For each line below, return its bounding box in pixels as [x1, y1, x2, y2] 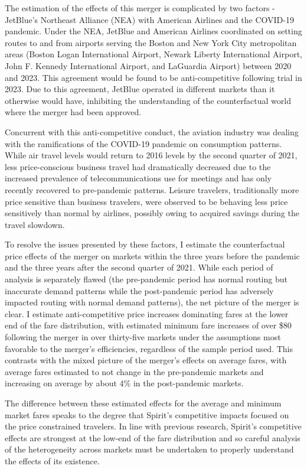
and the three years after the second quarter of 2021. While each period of [5, 261, 273, 273]
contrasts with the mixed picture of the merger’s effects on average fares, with [5, 354, 287, 366]
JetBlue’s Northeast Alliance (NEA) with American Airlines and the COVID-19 [5, 13, 294, 25]
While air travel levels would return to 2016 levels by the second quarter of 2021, [5, 149, 298, 161]
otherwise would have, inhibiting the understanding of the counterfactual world [5, 94, 291, 106]
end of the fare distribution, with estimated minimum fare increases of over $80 [5, 319, 292, 331]
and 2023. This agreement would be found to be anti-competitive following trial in [5, 71, 302, 83]
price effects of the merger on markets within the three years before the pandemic [5, 249, 300, 262]
